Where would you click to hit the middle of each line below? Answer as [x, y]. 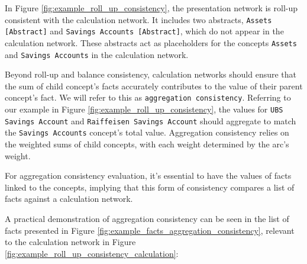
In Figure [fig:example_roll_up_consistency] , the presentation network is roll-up [151, 8]
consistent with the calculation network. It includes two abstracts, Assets [138, 19]
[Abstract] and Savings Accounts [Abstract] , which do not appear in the [144, 31]
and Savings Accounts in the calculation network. [97, 54]
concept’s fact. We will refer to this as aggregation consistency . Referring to [148, 97]
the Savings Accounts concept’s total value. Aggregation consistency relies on [147, 132]
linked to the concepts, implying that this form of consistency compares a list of [150, 187]
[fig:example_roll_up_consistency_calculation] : [92, 253]
